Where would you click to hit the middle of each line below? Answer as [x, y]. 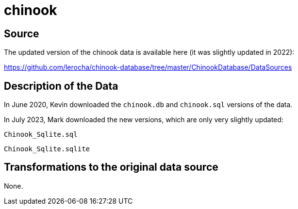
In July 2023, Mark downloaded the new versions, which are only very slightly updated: [144, 120]
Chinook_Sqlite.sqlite [47, 149]
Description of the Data [61, 86]
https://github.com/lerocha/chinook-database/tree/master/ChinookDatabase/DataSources [148, 67]
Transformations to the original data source [111, 167]
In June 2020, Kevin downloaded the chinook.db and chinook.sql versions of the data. [148, 105]
